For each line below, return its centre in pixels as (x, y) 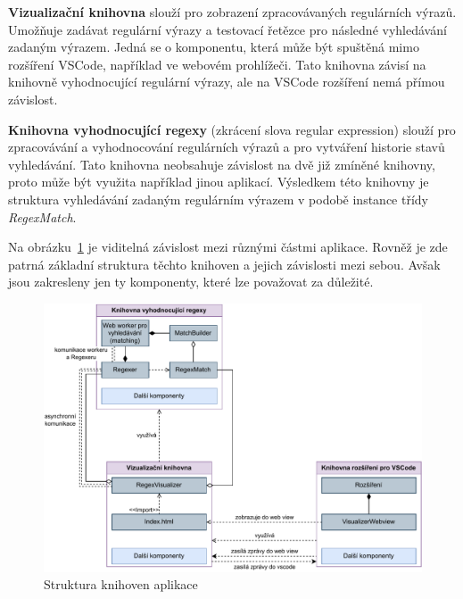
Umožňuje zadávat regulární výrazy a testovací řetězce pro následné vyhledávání (227, 29)
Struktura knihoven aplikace (121, 584)
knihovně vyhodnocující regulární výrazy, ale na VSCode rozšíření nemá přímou (227, 82)
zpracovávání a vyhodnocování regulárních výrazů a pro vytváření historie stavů (227, 147)
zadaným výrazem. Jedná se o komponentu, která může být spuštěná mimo (214, 47)
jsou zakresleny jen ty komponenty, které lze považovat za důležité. (191, 282)
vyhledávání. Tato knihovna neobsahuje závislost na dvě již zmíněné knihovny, (222, 164)
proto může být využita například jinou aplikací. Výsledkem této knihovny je (219, 182)
